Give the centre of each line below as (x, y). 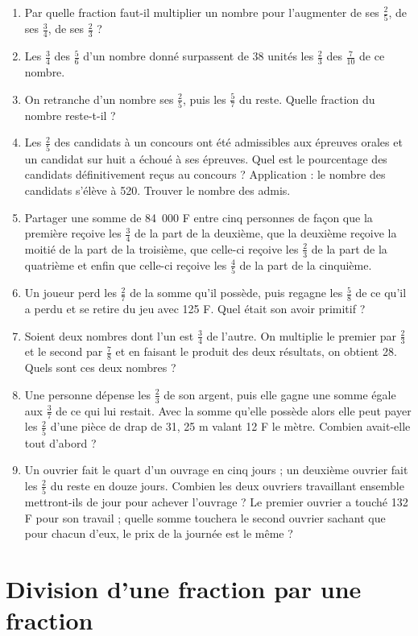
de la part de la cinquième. (306, 264)
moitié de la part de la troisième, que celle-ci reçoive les (161, 248)
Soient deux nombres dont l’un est (109, 335)
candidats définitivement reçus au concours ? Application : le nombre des (205, 174)
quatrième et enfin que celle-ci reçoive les (126, 264)
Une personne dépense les (87, 394)
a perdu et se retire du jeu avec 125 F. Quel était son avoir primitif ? (195, 308)
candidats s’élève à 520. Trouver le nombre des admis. (157, 190)
